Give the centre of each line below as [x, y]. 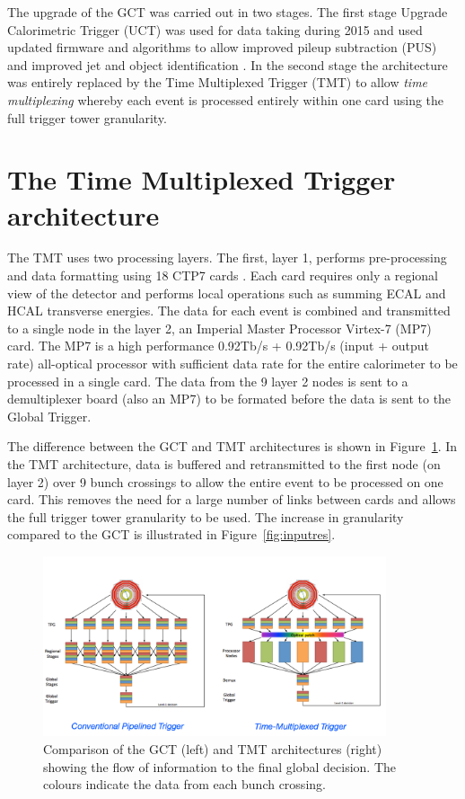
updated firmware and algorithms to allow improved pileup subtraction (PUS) [222, 47]
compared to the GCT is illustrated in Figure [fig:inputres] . [171, 534]
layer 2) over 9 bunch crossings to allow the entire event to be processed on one [225, 481]
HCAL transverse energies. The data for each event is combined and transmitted [229, 311]
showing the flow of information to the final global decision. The [219, 766]
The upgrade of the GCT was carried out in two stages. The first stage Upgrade [228, 12]
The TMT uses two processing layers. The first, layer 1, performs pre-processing [227, 257]
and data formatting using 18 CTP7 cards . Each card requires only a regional [223, 275]
